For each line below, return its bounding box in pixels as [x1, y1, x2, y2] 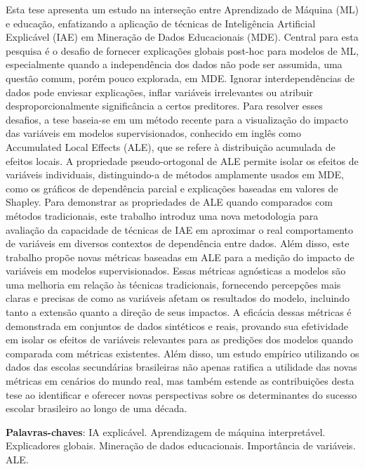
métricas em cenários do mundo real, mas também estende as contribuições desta [6, 374, 354, 388]
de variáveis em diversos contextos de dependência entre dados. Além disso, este [6, 236, 350, 251]
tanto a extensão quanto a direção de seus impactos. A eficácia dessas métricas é [6, 305, 352, 319]
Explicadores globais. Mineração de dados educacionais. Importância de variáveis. [6, 438, 356, 453]
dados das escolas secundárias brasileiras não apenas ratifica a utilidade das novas [6, 359, 357, 374]
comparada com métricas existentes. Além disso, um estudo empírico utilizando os [6, 345, 359, 360]
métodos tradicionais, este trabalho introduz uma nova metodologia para [6, 208, 319, 223]
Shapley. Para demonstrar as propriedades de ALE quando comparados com [6, 194, 333, 209]
